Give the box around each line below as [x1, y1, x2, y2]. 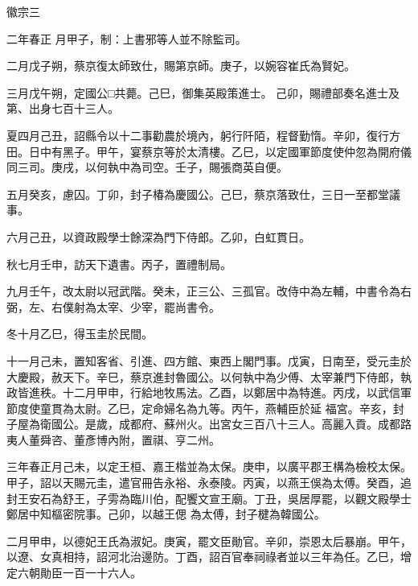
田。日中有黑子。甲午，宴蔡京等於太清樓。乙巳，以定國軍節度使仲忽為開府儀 [6, 142, 412, 159]
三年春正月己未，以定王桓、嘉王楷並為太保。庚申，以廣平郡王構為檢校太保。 [6, 458, 412, 475]
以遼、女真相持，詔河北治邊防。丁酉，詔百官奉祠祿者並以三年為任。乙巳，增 [6, 548, 412, 565]
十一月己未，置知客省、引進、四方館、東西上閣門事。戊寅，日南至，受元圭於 [6, 352, 412, 369]
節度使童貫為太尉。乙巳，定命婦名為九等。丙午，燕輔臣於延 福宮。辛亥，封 [6, 399, 404, 416]
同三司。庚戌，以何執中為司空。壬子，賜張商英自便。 [6, 159, 288, 175]
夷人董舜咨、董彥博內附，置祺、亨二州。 [6, 431, 220, 448]
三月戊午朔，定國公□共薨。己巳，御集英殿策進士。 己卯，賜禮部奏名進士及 [6, 84, 400, 101]
